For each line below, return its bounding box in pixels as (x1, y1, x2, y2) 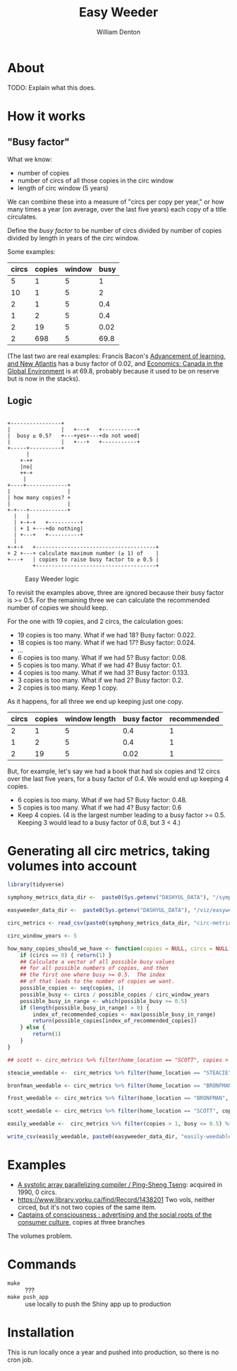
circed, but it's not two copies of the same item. (17, 1203, 157, 1211)
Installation (7, 1324, 75, 1341)
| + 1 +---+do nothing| (13, 525, 83, 532)
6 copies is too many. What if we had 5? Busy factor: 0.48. (17, 795, 188, 804)
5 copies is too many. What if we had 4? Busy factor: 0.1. (17, 661, 182, 669)
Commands (7, 1256, 77, 1273)
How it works (7, 108, 86, 124)
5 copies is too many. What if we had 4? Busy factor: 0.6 (17, 803, 182, 811)
